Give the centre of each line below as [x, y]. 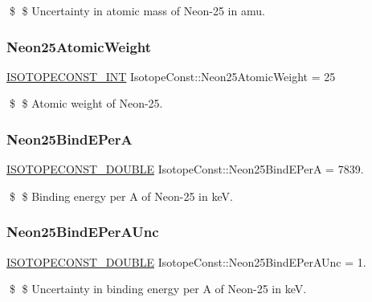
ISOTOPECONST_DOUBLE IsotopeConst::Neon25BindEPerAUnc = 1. [186, 261]
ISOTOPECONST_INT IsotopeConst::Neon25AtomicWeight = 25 [171, 76]
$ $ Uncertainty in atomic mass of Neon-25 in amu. [137, 10]
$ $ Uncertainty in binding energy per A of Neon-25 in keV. [158, 289]
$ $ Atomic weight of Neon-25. [86, 103]
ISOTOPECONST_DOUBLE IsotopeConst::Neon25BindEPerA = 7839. [185, 169]
